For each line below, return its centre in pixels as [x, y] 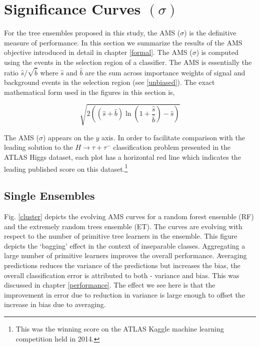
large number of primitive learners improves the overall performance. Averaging [125, 255]
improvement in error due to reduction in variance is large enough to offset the [124, 294]
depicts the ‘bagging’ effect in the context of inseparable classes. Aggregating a [125, 245]
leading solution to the [38, 147]
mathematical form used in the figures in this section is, [89, 92]
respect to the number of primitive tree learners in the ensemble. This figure [121, 236]
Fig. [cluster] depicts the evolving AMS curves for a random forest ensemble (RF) [129, 216]
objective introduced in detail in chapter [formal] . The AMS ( [98, 52]
